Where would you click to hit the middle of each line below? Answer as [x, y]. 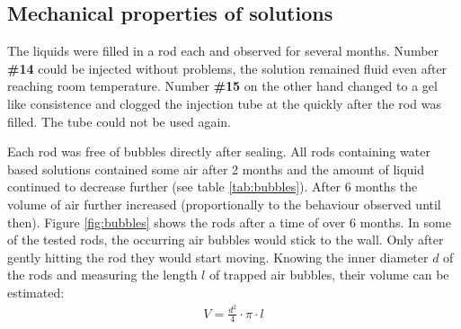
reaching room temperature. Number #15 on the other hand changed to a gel [222, 86]
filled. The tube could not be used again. [119, 121]
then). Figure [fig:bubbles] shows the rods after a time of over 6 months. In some [229, 222]
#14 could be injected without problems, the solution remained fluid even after [227, 68]
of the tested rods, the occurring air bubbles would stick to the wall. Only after [226, 240]
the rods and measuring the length [102, 275]
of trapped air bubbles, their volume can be [329, 275]
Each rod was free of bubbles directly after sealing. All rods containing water [219, 151]
